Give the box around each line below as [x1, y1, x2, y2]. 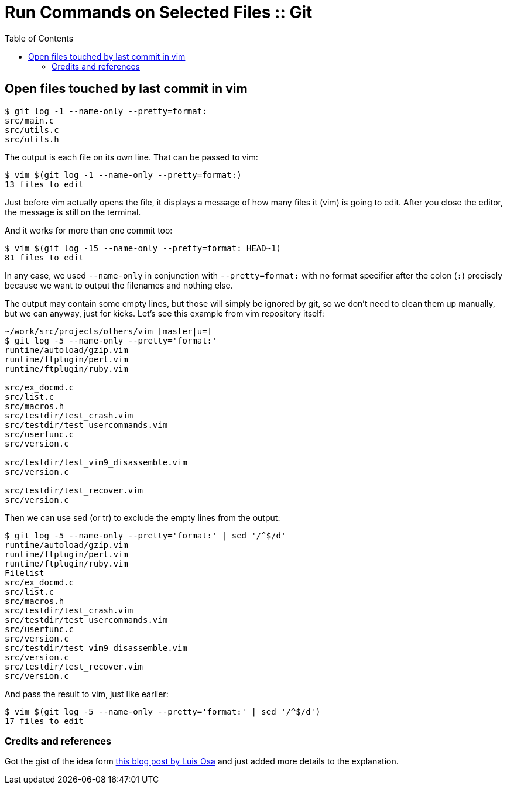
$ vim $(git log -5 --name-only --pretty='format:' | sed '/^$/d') [5, 706, 321, 716]
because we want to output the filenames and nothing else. [5, 280, 233, 290]
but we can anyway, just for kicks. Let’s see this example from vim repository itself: [5, 308, 324, 318]
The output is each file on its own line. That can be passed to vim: [5, 152, 258, 162]
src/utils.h [5, 134, 59, 144]
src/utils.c [5, 125, 59, 135]
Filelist [5, 568, 44, 578]
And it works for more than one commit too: [5, 225, 173, 235]
